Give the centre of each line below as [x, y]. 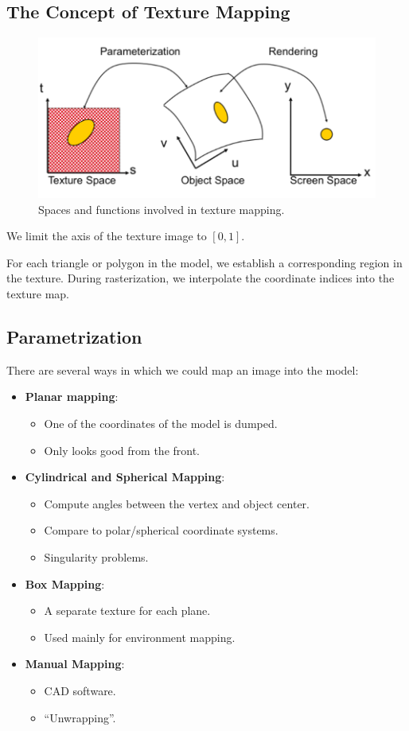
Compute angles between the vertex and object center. [177, 503]
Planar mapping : [72, 397]
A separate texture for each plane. [127, 610]
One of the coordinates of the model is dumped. [161, 424]
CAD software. [80, 690]
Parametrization [74, 337]
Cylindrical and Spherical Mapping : [125, 477]
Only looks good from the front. [122, 450]
